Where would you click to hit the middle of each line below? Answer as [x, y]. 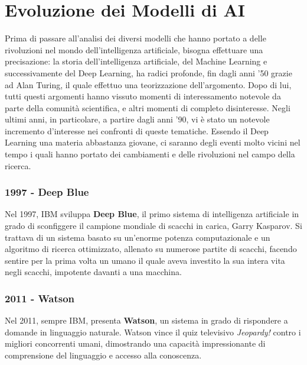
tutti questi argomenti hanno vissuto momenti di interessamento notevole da [143, 96]
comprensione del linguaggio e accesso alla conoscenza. [103, 355]
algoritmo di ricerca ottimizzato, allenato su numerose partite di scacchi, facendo [151, 249]
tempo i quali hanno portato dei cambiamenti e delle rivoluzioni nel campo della [150, 154]
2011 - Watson [40, 298]
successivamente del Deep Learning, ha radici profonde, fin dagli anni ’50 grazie [148, 72]
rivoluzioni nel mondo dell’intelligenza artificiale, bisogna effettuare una [134, 49]
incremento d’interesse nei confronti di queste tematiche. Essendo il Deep [137, 130]
